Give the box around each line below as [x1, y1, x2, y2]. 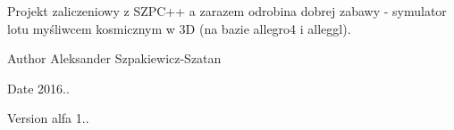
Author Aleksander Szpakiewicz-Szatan [7, 49, 222, 68]
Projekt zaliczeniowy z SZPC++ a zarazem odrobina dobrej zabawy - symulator [7, 2, 447, 20]
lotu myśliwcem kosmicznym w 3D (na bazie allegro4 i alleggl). [7, 19, 351, 37]
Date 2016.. [7, 78, 70, 97]
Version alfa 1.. [7, 109, 89, 127]
